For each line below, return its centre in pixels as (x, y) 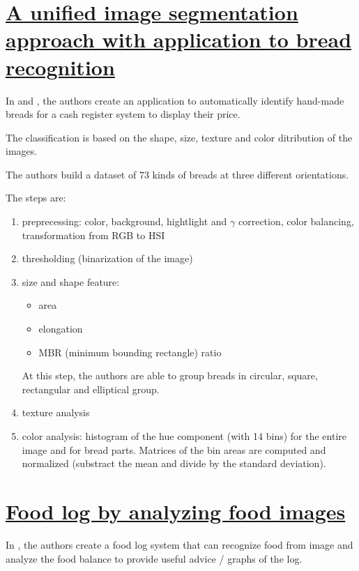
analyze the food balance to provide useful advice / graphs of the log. (154, 558)
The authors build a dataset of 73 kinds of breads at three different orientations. (177, 174)
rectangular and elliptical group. (91, 389)
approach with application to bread (179, 39)
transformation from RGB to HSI (93, 235)
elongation (61, 329)
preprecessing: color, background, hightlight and (124, 221)
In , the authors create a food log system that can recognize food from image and (179, 544)
